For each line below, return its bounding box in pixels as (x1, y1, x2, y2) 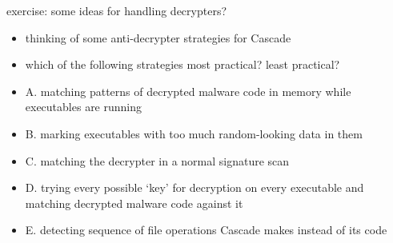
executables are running (25, 98, 142, 115)
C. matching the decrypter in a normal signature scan (25, 152, 290, 169)
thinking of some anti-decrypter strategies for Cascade (25, 29, 291, 46)
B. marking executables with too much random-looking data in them (25, 125, 363, 141)
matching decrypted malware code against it (25, 194, 243, 211)
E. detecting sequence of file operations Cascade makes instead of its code (25, 221, 387, 238)
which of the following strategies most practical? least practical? (25, 56, 340, 73)
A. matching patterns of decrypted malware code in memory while (25, 82, 351, 99)
